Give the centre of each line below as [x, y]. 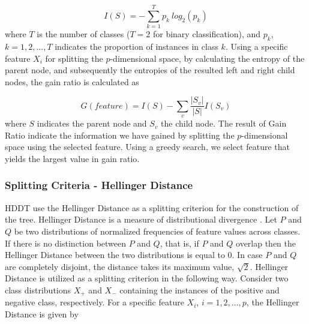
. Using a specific [256, 46]
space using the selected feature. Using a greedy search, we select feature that [147, 147]
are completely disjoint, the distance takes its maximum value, [120, 266]
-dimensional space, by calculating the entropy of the [207, 58]
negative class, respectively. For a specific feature [94, 302]
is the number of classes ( [83, 34]
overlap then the [266, 243]
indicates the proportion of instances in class [136, 46]
